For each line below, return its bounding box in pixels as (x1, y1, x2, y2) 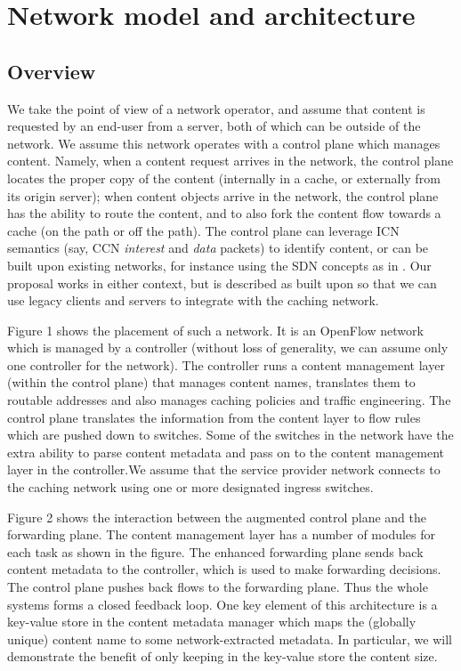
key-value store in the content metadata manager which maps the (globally (7, 612, 417, 631)
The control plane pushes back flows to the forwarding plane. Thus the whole (7, 578, 428, 596)
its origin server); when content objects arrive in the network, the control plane (7, 186, 439, 205)
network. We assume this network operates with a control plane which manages (7, 133, 441, 152)
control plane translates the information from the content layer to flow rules (7, 408, 421, 426)
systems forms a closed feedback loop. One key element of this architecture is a (7, 594, 438, 613)
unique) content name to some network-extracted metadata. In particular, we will (7, 629, 452, 648)
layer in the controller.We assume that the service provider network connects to (7, 460, 441, 479)
